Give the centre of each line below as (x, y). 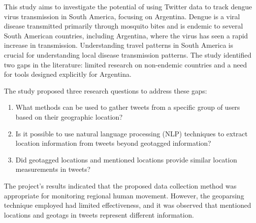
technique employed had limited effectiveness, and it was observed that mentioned (128, 205)
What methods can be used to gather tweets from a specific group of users (128, 107)
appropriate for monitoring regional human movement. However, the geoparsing (124, 195)
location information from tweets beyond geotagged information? (113, 143)
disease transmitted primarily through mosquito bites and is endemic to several (124, 26)
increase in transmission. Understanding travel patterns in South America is (119, 45)
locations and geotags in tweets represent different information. (99, 214)
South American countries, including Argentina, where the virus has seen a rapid (126, 35)
